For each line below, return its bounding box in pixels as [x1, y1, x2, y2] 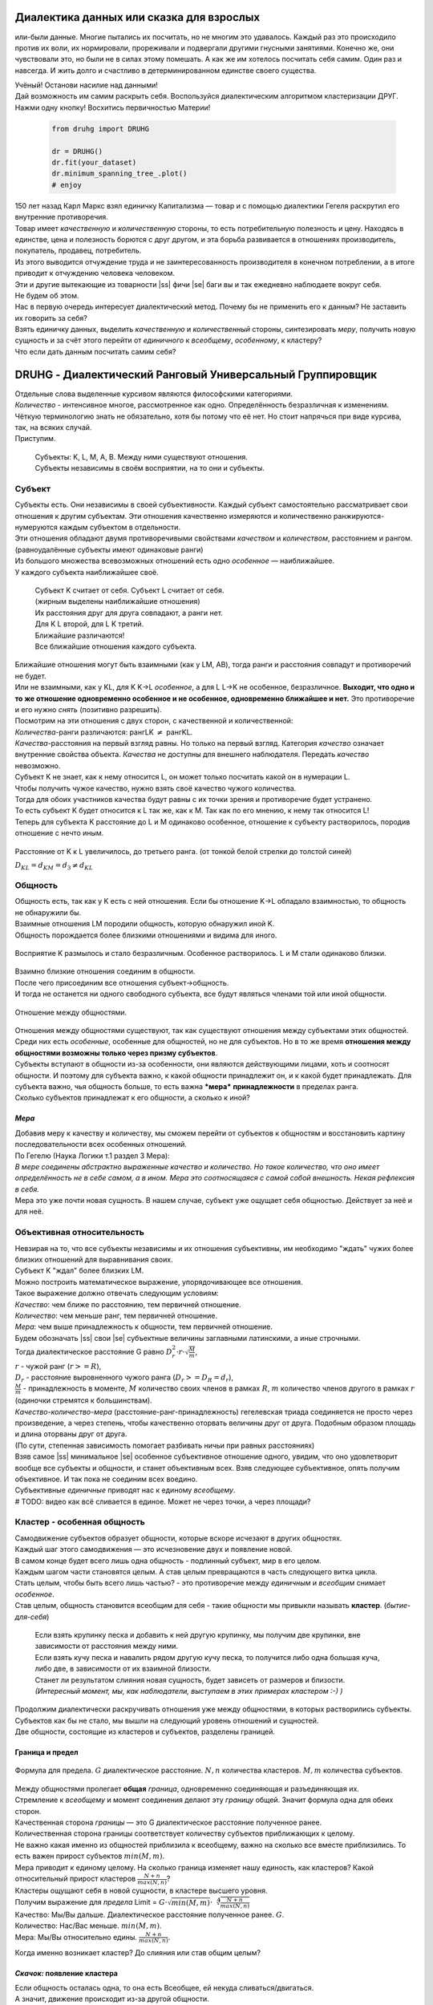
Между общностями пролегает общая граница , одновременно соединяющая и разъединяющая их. [14, 1784, 360, 1793]
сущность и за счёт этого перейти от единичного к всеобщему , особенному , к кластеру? [14, 335, 322, 345]
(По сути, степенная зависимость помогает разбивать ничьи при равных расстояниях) [14, 1440, 315, 1450]
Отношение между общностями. [14, 1007, 127, 1017]
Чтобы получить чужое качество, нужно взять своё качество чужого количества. [14, 783, 297, 793]
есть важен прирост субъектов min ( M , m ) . [14, 1851, 165, 1861]
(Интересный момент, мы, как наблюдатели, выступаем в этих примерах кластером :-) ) [34, 1686, 343, 1695]
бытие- [386, 1601, 411, 1610]
